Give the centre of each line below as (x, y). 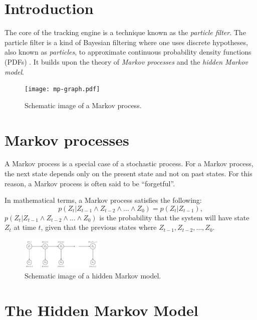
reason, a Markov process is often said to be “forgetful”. (90, 183)
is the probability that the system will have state (174, 217)
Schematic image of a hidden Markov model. (93, 276)
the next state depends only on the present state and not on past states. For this (128, 174)
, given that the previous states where (99, 227)
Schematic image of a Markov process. (83, 105)
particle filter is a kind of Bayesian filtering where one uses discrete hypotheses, (126, 42)
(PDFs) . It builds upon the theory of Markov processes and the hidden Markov (126, 61)
